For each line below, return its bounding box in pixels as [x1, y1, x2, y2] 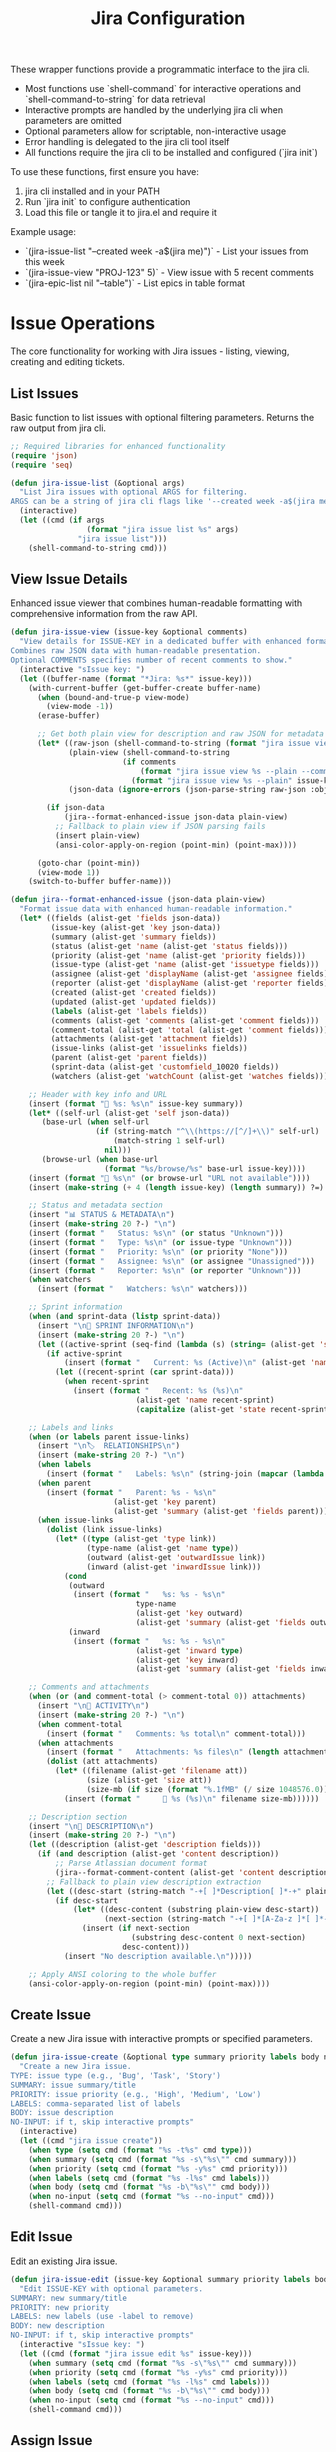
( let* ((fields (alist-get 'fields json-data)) [19, 913, 222, 923]
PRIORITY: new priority [10, 2302, 110, 2312]
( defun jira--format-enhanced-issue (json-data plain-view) [10, 895, 267, 905]
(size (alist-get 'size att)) [86, 1775, 213, 1785]
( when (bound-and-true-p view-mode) [36, 692, 190, 702]
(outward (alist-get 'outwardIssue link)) [86, 1552, 267, 1562]
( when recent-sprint [63, 1377, 150, 1387]
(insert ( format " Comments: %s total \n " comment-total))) [46, 1728, 307, 1739]
